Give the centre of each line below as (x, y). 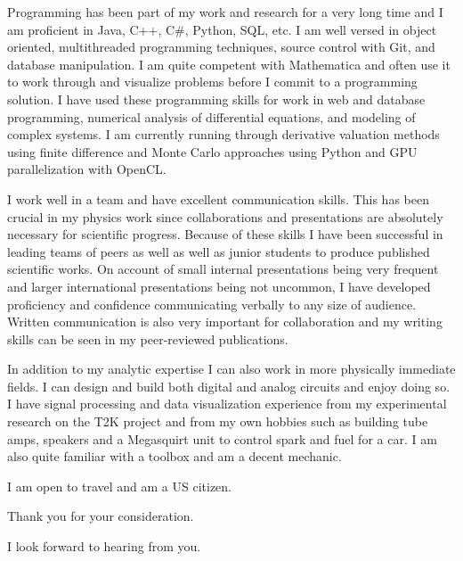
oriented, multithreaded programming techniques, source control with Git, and (221, 47)
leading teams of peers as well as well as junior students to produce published (219, 251)
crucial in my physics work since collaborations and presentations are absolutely (225, 216)
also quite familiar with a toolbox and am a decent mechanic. (175, 456)
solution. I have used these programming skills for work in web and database (216, 99)
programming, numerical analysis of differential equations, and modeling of (211, 116)
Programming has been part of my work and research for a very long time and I (225, 12)
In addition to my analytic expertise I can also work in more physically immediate (231, 369)
